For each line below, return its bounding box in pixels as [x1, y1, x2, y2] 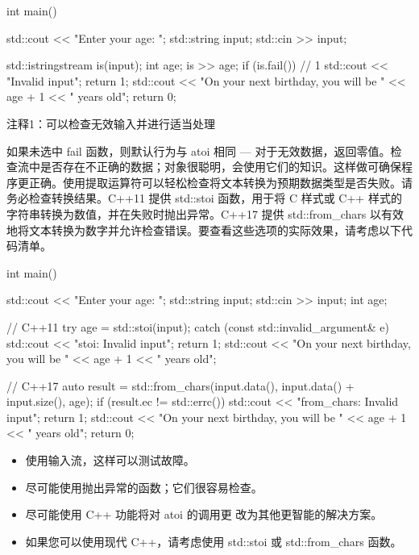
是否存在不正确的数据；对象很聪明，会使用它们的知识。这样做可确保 [39, 158, 401, 175]
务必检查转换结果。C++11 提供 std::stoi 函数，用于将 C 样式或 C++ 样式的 [6, 190, 402, 207]
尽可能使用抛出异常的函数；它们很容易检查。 [25, 478, 263, 495]
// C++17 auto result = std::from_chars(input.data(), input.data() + [6, 377, 355, 394]
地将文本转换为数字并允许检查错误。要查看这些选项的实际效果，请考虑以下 [6, 221, 401, 238]
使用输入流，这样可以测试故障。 [25, 452, 195, 469]
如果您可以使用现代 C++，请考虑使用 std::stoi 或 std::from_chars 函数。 [25, 532, 402, 549]
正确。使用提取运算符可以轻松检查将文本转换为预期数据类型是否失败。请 [28, 173, 413, 190]
